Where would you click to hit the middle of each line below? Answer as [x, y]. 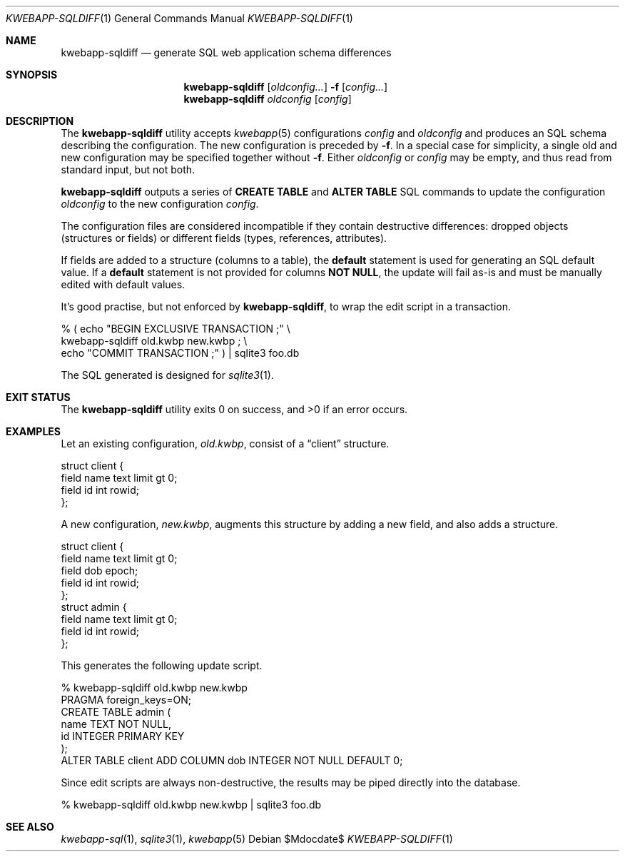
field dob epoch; [100, 571]
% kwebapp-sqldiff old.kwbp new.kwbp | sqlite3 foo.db [191, 805]
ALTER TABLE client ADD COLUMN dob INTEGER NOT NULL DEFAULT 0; [232, 760]
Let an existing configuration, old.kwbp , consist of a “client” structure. [225, 443]
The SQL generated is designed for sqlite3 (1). [167, 375]
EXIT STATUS [38, 397]
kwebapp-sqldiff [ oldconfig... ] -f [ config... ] [286, 87]
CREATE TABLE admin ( [116, 712]
